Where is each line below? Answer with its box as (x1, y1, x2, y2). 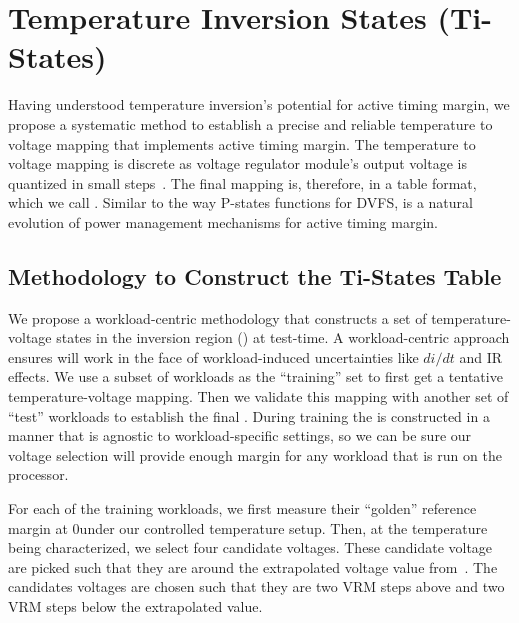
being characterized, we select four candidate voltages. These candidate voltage (8, 537, 493, 558)
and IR (459, 346, 503, 367)
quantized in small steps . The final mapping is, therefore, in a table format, (8, 172, 477, 193)
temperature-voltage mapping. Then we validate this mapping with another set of (8, 386, 509, 407)
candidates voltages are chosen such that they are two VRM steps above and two (8, 576, 505, 597)
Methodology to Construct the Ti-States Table (8, 260, 502, 291)
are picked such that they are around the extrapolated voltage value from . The (8, 556, 498, 577)
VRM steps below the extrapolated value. (8, 595, 263, 616)
